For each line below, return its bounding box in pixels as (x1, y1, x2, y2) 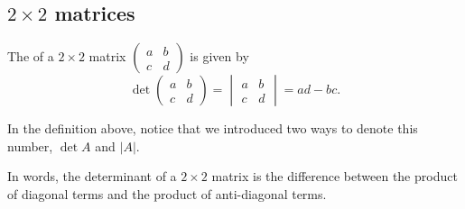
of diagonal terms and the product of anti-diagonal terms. (7, 184, 327, 203)
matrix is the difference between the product (211, 167, 458, 186)
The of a (7, 47, 54, 66)
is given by (190, 47, 249, 66)
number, (7, 136, 53, 155)
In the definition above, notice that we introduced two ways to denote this (7, 119, 418, 138)
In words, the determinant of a (7, 167, 177, 186)
